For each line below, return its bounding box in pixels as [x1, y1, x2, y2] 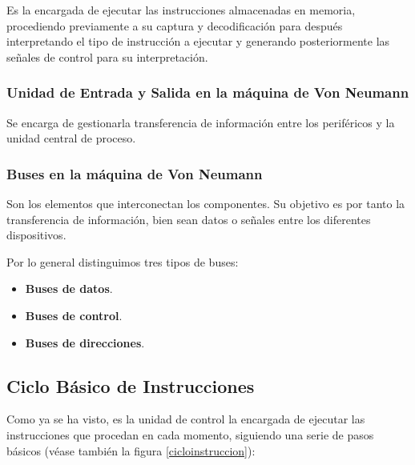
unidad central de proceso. [6, 130, 136, 146]
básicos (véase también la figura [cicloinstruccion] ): [6, 442, 256, 459]
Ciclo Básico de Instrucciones [6, 373, 255, 398]
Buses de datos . [25, 280, 113, 297]
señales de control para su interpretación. [6, 48, 208, 65]
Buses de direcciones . [25, 334, 145, 351]
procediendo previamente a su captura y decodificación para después [6, 17, 343, 34]
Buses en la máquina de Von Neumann [6, 163, 263, 183]
